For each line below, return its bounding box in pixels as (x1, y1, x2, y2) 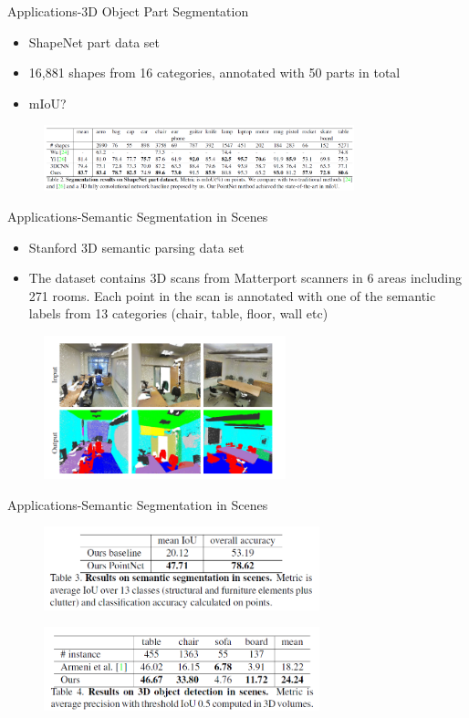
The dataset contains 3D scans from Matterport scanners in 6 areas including (28, 268, 462, 287)
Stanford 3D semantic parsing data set (28, 237, 245, 256)
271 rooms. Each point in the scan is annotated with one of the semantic (28, 286, 436, 305)
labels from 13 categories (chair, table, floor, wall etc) (28, 304, 328, 323)
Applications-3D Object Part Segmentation (7, 2, 249, 20)
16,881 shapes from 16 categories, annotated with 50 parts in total (28, 63, 401, 82)
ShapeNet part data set (28, 32, 161, 51)
